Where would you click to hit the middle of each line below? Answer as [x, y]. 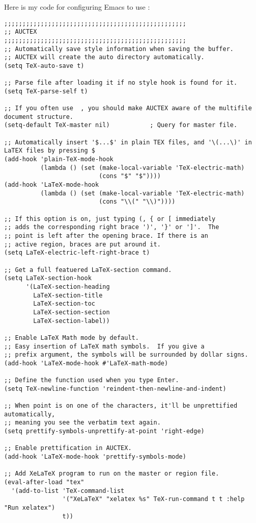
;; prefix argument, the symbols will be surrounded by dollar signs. [126, 355]
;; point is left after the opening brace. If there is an [106, 236]
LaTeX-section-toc [64, 304]
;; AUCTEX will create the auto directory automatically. [104, 57]
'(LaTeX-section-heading [68, 287]
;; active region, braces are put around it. [82, 244]
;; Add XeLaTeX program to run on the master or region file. [112, 474]
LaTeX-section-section [72, 312]
